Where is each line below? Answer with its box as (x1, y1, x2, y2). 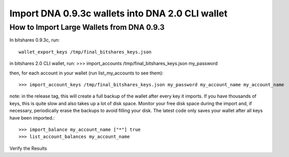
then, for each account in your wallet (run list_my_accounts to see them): (9, 70, 164, 76)
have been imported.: (9, 114, 55, 121)
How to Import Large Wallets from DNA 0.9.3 (9, 23, 165, 32)
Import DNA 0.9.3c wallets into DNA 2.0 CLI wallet (9, 8, 228, 19)
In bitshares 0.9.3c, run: (9, 37, 60, 43)
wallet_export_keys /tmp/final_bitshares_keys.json (19, 49, 152, 55)
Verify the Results (9, 145, 47, 151)
